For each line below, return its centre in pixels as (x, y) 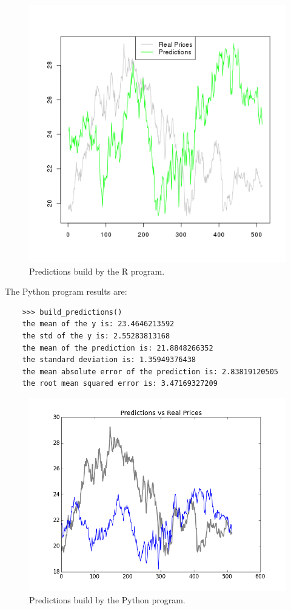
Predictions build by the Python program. (107, 599)
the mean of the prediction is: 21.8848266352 (118, 348)
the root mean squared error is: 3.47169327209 (120, 384)
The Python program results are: (66, 291)
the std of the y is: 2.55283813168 (96, 336)
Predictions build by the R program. (97, 271)
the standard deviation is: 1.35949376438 (109, 360)
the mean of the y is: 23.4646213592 (98, 324)
